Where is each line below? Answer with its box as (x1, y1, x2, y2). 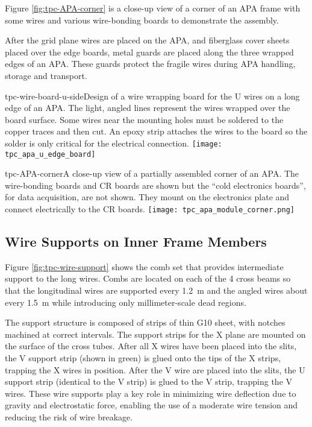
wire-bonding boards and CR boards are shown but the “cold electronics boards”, (5, 179, 306, 191)
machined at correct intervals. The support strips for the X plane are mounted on (5, 327, 306, 340)
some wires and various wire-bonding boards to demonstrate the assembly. (5, 13, 279, 26)
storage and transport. (5, 69, 87, 81)
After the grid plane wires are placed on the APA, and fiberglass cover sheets (5, 34, 290, 46)
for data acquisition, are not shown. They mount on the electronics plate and (5, 191, 290, 203)
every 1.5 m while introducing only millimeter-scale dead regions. (5, 296, 246, 308)
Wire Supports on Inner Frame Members (5, 232, 267, 251)
